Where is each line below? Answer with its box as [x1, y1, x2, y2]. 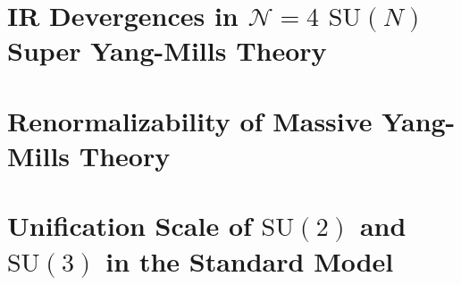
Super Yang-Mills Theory [7, 32, 327, 69]
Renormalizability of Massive [7, 102, 373, 138]
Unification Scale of [7, 207, 252, 244]
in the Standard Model [105, 242, 394, 279]
